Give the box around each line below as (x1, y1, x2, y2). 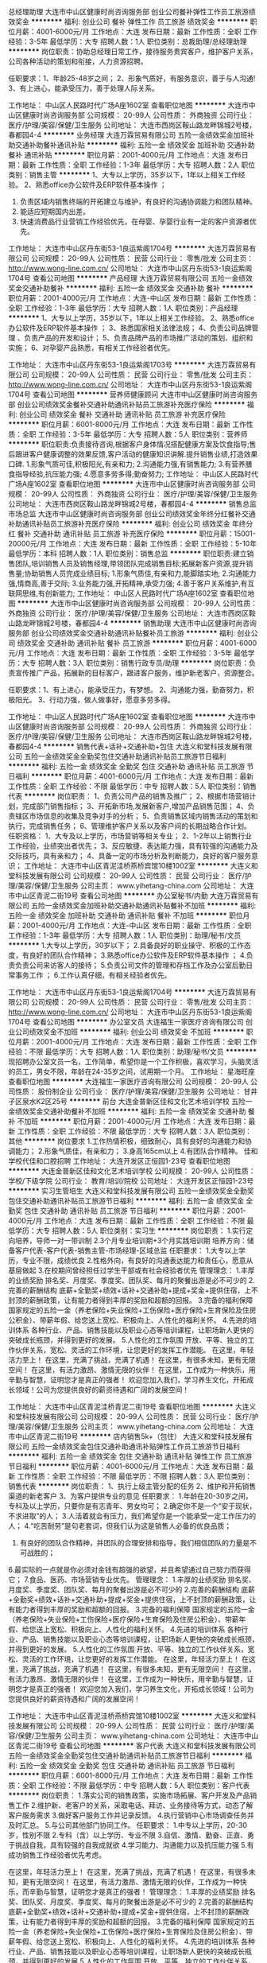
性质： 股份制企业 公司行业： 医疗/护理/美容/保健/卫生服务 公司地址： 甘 (14, 1086, 251, 1096)
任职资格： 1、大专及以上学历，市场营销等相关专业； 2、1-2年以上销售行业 (8, 831, 253, 841)
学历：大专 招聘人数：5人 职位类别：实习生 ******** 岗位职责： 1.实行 (14, 1226, 246, 1235)
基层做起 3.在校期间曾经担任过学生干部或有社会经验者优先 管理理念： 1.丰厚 (8, 1265, 255, 1275)
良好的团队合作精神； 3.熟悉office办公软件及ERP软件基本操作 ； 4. (29, 950, 246, 960)
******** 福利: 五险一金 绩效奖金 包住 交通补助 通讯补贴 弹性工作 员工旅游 (8, 1452, 253, 1461)
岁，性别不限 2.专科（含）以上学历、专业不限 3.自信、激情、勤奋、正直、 (8, 1830, 248, 1840)
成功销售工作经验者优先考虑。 (8, 1850, 106, 1860)
